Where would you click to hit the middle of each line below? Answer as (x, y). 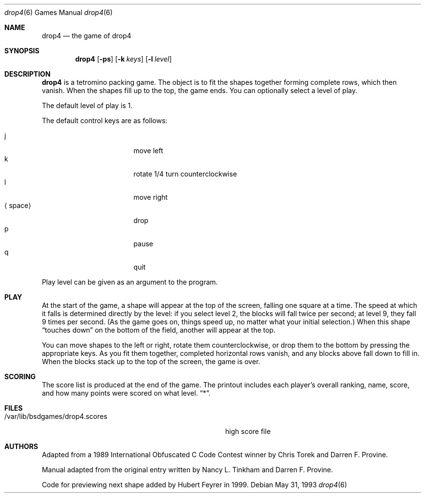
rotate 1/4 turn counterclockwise (185, 174)
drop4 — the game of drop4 (87, 36)
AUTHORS (21, 446)
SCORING (20, 377)
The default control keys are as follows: (105, 120)
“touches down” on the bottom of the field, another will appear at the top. (159, 330)
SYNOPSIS (22, 51)
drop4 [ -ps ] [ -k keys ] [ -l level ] (124, 59)
